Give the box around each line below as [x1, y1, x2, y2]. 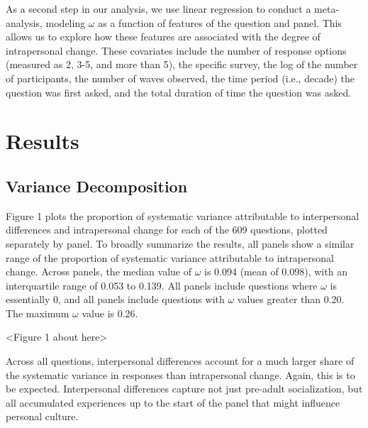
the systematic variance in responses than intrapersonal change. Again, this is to [6, 367, 355, 382]
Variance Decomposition [6, 175, 188, 197]
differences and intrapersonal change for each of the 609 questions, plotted [6, 222, 328, 237]
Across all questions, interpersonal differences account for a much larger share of [6, 353, 355, 368]
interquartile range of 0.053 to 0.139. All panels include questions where [6, 278, 318, 292]
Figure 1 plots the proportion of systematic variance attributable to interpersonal [6, 208, 359, 223]
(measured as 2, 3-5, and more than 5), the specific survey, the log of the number [6, 57, 358, 72]
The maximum [6, 305, 69, 320]
